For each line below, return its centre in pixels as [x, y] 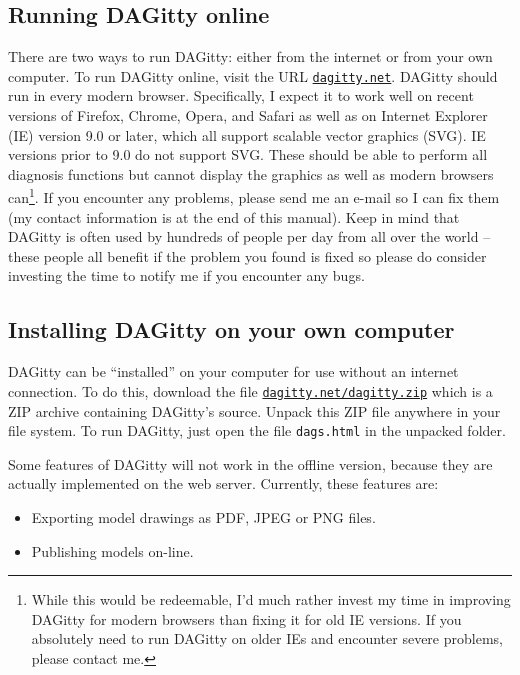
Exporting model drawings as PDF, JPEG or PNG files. [203, 516]
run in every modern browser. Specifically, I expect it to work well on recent [241, 95]
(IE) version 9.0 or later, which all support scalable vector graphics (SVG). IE [247, 134]
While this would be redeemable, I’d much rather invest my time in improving [271, 599]
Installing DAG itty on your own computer [231, 329]
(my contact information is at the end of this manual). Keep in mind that [234, 216]
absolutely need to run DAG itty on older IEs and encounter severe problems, [267, 638]
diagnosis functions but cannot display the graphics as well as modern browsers [251, 173]
